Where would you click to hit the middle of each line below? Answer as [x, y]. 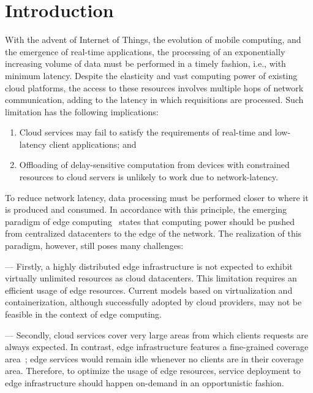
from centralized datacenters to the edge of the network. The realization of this [153, 233]
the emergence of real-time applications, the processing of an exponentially [145, 51]
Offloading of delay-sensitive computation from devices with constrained [154, 165]
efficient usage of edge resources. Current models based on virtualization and [149, 290]
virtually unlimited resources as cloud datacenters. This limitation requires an [151, 278]
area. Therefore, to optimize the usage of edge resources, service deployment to [153, 371]
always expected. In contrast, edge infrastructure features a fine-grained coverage [157, 347]
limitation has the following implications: [82, 111]
